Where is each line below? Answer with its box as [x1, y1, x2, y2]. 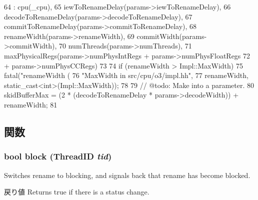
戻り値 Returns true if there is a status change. [4, 186, 149, 197]
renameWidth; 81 [4, 99, 57, 109]
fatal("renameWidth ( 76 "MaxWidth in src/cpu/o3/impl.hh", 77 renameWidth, [4, 70, 248, 80]
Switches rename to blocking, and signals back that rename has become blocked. [4, 169, 250, 180]
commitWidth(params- [136, 30, 207, 41]
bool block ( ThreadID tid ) [4, 150, 112, 162]
